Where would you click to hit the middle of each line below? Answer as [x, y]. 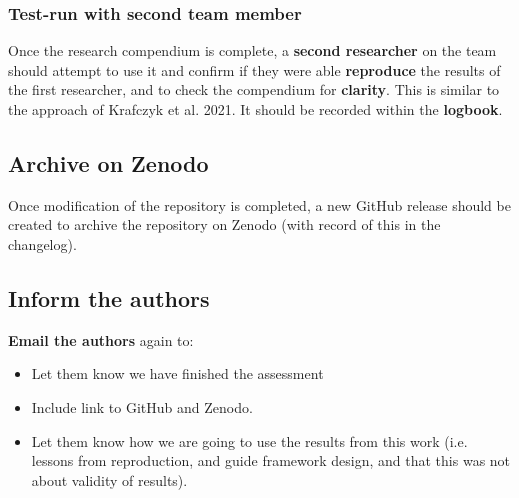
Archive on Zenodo [108, 162]
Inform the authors [109, 297]
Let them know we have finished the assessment [177, 373]
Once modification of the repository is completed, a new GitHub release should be [259, 204]
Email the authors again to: [101, 339]
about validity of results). [109, 479]
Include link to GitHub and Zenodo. [142, 406]
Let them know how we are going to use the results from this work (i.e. [249, 440]
